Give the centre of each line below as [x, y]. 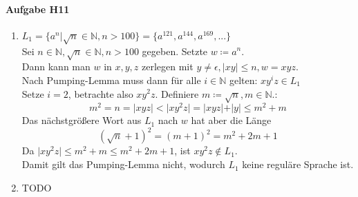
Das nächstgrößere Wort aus [82, 120]
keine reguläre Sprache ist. [298, 164]
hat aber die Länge [231, 120]
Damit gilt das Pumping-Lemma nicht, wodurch [123, 164]
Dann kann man [56, 66]
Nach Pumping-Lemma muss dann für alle [111, 80]
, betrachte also [101, 93]
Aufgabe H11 [38, 9]
